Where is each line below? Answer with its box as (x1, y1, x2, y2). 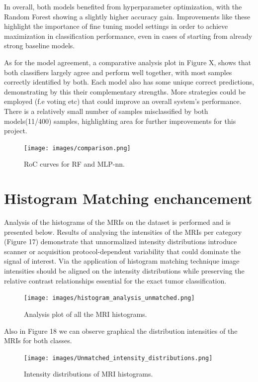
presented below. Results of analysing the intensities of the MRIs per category (4, 226, 242, 237)
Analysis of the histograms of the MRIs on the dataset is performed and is (4, 217, 231, 227)
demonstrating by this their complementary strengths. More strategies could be (4, 86, 246, 96)
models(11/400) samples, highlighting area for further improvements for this (4, 115, 236, 126)
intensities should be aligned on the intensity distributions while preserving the (4, 266, 245, 276)
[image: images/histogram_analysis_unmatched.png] (24, 294, 195, 302)
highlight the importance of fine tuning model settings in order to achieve (4, 21, 228, 31)
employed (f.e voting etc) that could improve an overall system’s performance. (4, 96, 242, 106)
